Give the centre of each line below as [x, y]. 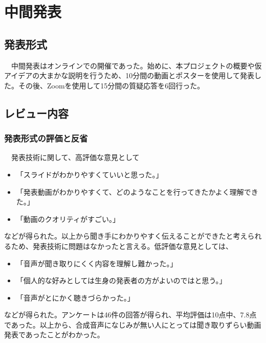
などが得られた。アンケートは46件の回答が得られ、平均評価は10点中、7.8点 [130, 315]
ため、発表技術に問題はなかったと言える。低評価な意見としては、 [122, 246]
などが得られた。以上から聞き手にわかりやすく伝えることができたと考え [126, 236]
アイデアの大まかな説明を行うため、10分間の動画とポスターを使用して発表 [129, 75]
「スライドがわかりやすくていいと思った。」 [90, 174]
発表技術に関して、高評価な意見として [75, 157]
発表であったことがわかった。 [54, 335]
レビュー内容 [36, 113]
